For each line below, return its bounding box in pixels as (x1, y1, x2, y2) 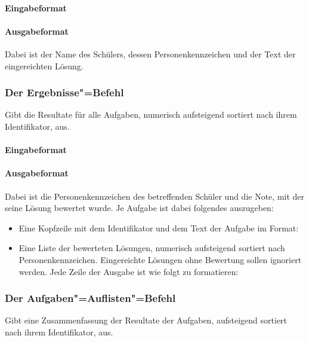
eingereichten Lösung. (5, 59, 84, 72)
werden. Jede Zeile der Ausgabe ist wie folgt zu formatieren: (18, 265, 239, 277)
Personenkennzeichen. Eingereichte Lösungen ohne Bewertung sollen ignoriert (18, 253, 302, 265)
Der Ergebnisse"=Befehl (5, 85, 124, 100)
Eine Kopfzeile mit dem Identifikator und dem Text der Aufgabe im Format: (18, 221, 299, 234)
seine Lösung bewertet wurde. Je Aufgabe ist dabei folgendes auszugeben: (5, 201, 274, 214)
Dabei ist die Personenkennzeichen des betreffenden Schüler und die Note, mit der (5, 190, 305, 202)
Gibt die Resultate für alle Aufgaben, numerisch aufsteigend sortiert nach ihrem (5, 108, 297, 121)
